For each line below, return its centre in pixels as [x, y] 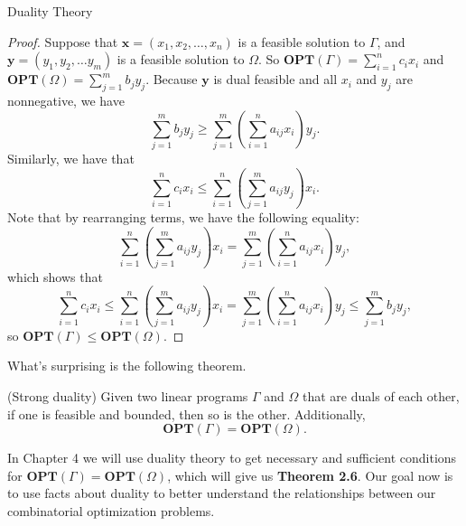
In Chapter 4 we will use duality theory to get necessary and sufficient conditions [232, 458]
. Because [172, 79]
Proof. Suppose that [63, 41]
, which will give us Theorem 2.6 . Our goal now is [310, 475]
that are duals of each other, [381, 396]
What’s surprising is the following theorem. [127, 366]
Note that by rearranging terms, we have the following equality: [183, 217]
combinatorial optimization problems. [111, 511]
